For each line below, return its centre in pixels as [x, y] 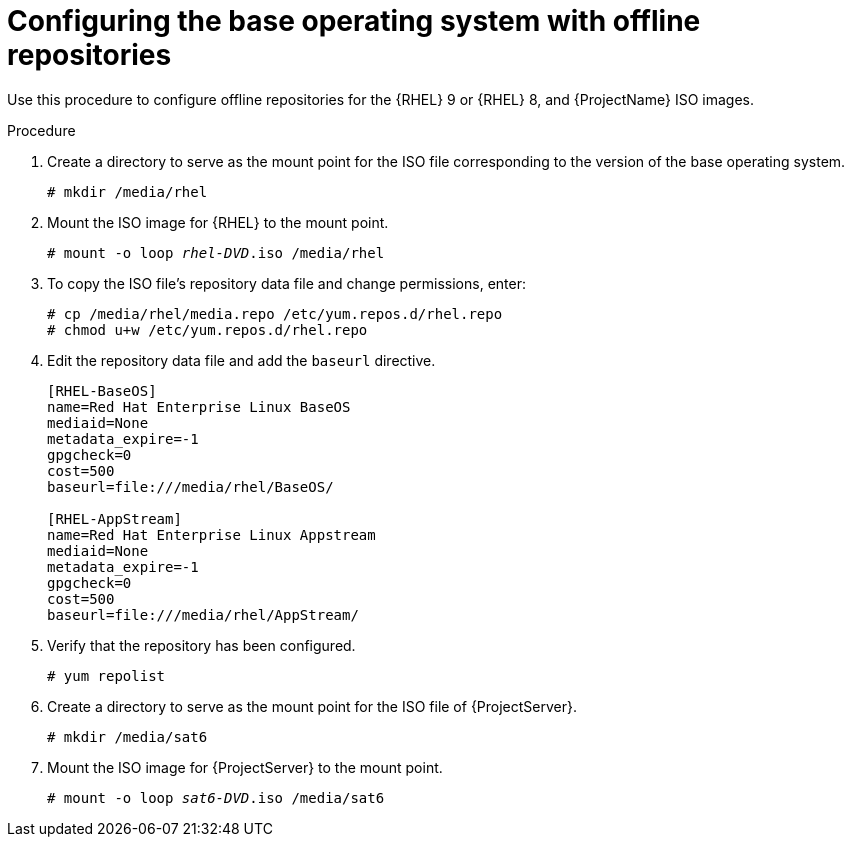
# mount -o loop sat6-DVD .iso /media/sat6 [216, 797]
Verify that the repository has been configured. [201, 645]
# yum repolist [106, 675]
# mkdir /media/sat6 [127, 736]
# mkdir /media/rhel [127, 191]
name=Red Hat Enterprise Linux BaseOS [199, 406]
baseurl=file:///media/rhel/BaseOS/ [190, 486]
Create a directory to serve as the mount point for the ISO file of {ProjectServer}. [312, 706]
